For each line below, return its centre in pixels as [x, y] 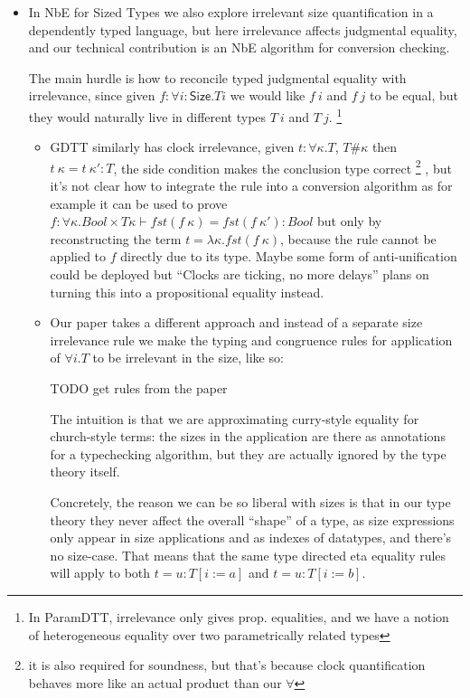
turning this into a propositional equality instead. [187, 292]
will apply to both [100, 573]
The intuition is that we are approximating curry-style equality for [235, 418]
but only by [349, 221]
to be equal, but [414, 95]
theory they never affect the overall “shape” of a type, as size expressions [252, 519]
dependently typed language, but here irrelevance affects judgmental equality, [243, 29]
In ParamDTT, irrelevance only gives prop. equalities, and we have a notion [239, 616]
